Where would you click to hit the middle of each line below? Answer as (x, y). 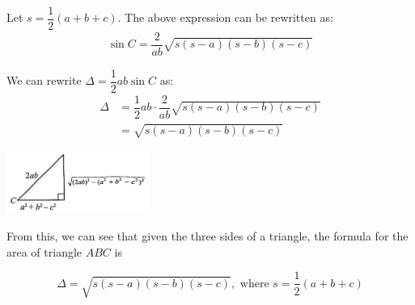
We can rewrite (44, 80)
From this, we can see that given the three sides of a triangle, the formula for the (207, 236)
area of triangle (44, 251)
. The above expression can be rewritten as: (225, 17)
